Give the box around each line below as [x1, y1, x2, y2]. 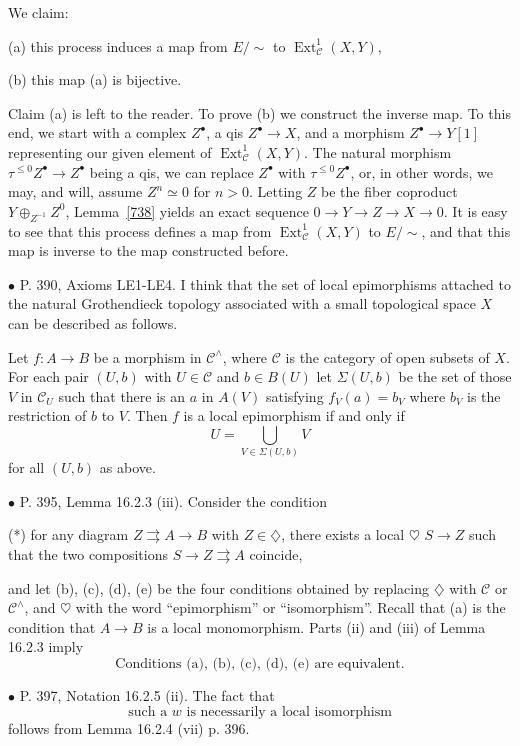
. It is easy [443, 200, 508, 221]
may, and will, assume [8, 181, 143, 202]
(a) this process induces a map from [8, 35, 228, 56]
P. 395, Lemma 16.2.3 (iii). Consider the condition [19, 490, 328, 511]
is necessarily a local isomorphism [186, 704, 392, 719]
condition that [8, 616, 96, 637]
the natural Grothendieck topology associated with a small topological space [8, 293, 476, 314]
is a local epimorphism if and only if [183, 405, 405, 426]
